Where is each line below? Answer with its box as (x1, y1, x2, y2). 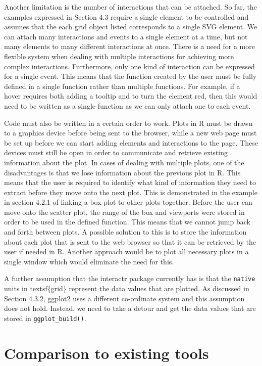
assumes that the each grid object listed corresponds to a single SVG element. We (4, 21, 257, 32)
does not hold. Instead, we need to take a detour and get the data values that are (4, 303, 256, 313)
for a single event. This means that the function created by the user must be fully (4, 71, 257, 81)
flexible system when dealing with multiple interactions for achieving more (4, 51, 234, 61)
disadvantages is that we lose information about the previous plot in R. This (4, 167, 241, 177)
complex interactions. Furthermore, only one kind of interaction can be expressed (4, 61, 255, 71)
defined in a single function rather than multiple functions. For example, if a (4, 80, 240, 91)
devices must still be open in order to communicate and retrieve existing (4, 147, 228, 158)
